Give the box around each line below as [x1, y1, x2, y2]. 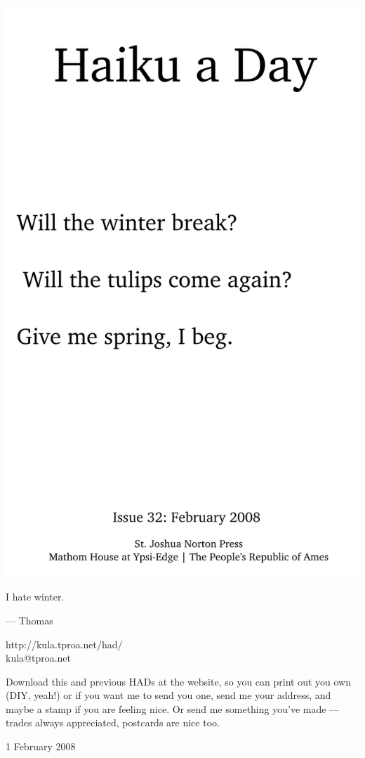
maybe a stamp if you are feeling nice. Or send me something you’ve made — [6, 701, 340, 716]
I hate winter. [6, 589, 65, 604]
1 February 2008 [6, 739, 76, 754]
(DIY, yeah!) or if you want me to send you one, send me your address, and [6, 688, 331, 702]
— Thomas [6, 612, 53, 627]
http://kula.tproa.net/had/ [6, 636, 123, 651]
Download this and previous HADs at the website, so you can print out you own [6, 674, 352, 688]
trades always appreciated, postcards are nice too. [6, 715, 220, 730]
